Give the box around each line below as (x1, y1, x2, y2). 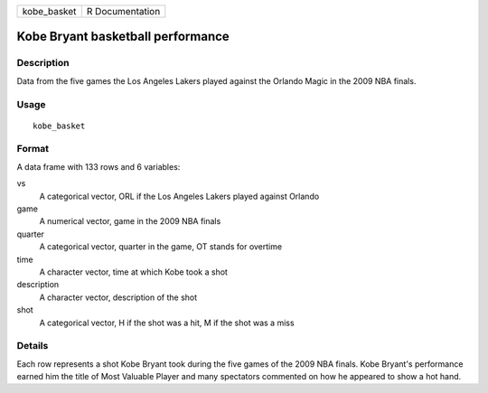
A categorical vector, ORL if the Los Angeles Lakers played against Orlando (39, 191, 320, 201)
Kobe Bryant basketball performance (16, 29, 230, 44)
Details (16, 340, 49, 352)
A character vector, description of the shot (39, 292, 198, 303)
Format (16, 143, 50, 155)
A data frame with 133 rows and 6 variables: (16, 161, 181, 172)
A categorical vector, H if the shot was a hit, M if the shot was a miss (39, 317, 295, 328)
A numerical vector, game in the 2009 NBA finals (39, 216, 221, 227)
